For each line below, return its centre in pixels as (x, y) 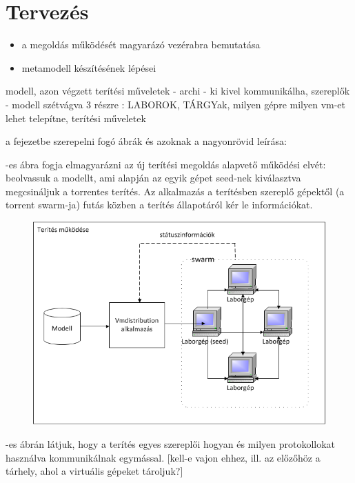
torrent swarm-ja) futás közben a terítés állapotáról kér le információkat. (159, 205)
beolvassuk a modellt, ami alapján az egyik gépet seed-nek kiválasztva (153, 178)
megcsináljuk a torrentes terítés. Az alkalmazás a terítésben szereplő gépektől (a (175, 191)
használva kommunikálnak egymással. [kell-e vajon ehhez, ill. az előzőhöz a (163, 457)
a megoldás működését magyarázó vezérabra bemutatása (141, 45)
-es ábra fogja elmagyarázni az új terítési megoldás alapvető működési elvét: (166, 164)
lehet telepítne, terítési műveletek (76, 118)
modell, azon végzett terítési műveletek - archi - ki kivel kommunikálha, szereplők (178, 91)
